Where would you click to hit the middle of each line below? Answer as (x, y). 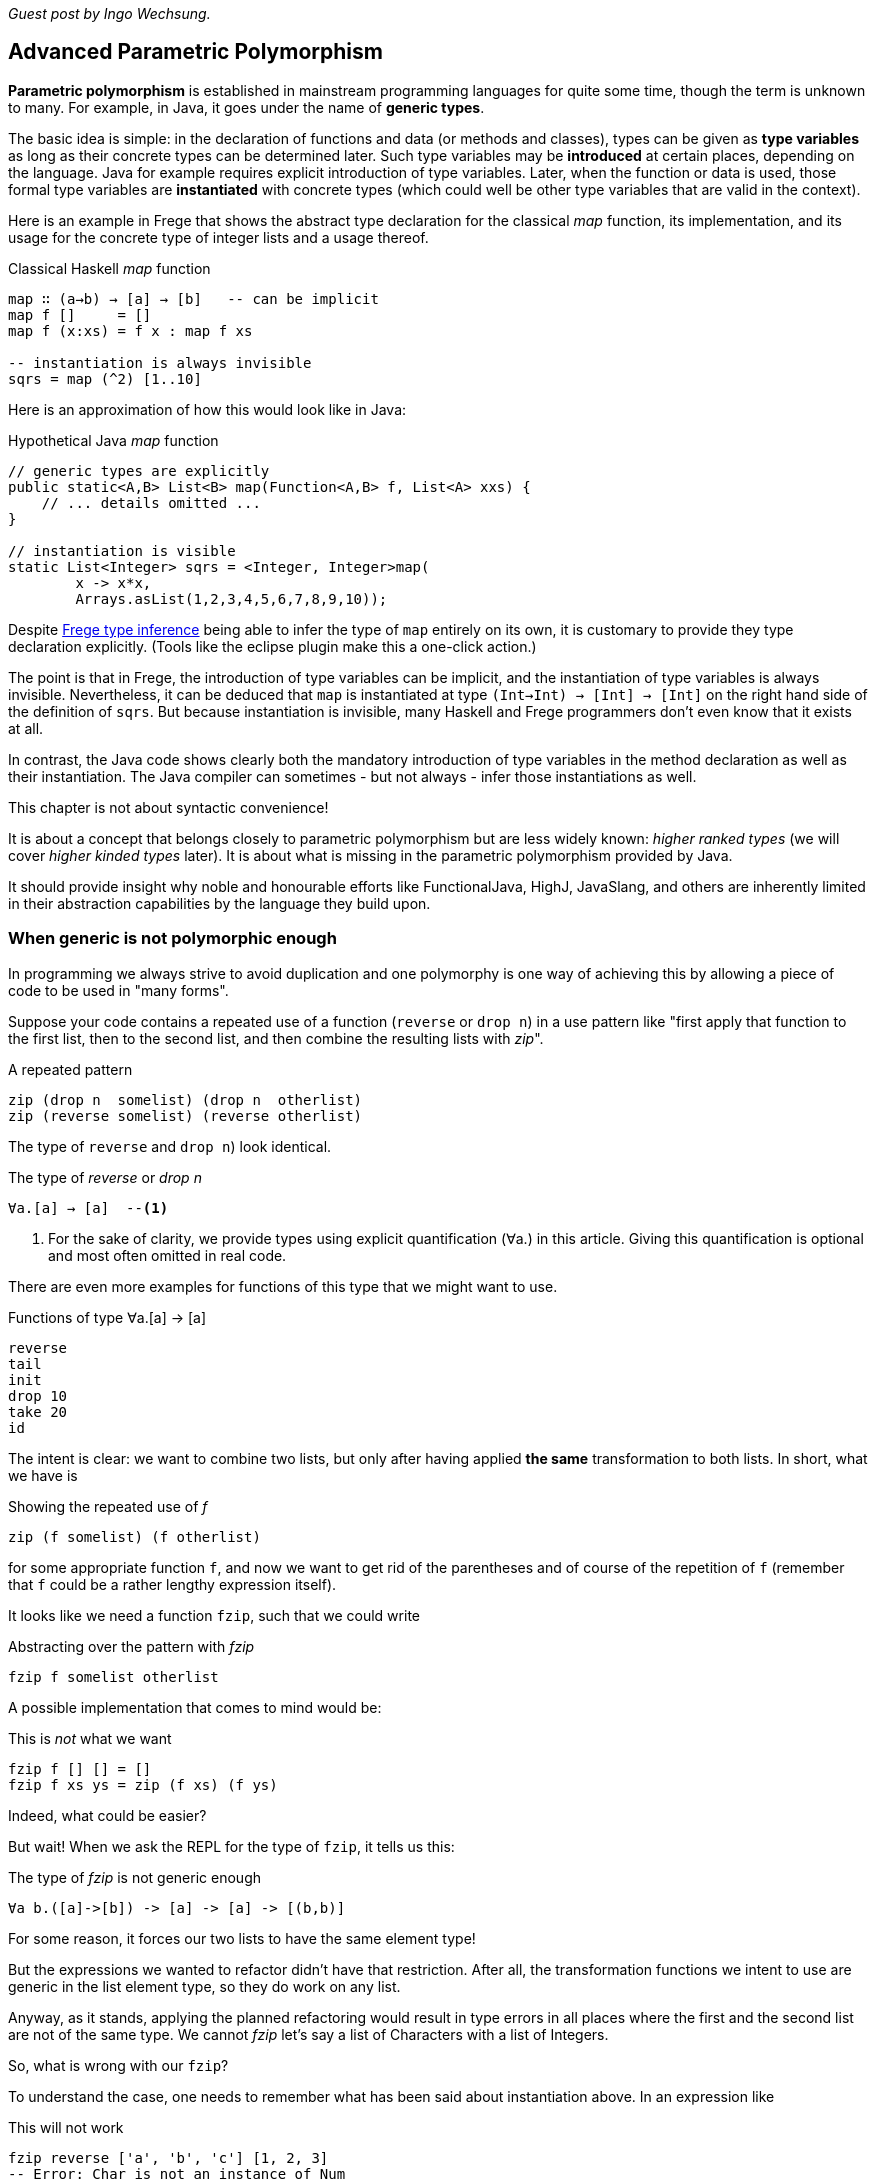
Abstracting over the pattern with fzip (131, 1646)
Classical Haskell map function (109, 268)
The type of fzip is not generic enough (134, 1877)
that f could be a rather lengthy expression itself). (172, 1584)
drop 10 (38, 1395)
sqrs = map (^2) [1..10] (105, 378)
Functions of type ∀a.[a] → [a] (107, 1317)
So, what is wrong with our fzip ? (118, 2065)
